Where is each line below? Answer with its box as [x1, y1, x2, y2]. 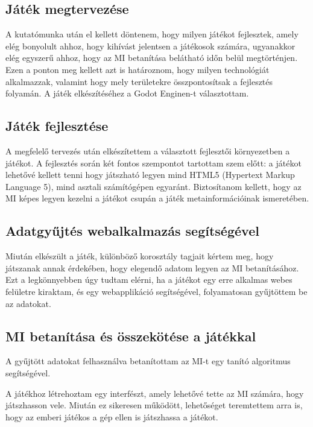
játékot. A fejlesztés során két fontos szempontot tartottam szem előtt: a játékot [5, 156, 302, 169]
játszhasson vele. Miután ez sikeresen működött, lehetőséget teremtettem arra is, [5, 399, 303, 411]
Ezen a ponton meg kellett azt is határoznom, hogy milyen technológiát [5, 63, 270, 75]
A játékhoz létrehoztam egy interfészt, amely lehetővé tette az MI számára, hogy [5, 387, 304, 399]
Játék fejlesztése [5, 116, 109, 135]
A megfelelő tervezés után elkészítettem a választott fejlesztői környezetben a [5, 144, 290, 157]
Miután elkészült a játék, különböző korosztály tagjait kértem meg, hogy [5, 250, 274, 262]
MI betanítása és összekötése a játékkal [5, 326, 256, 345]
